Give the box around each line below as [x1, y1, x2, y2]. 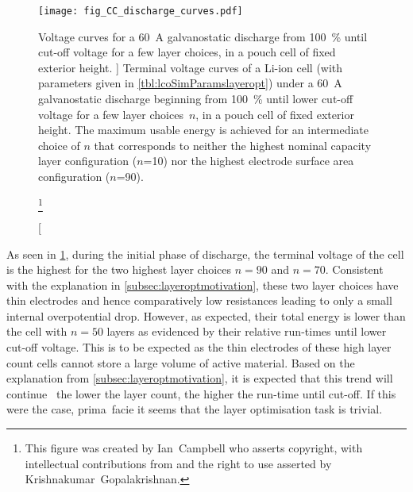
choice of [38, 136, 80, 153]
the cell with [6, 323, 68, 340]
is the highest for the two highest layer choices [6, 261, 232, 278]
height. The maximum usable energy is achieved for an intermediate [38, 121, 369, 138]
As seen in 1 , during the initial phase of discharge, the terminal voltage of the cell [6, 245, 404, 262]
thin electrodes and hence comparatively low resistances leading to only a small [6, 292, 392, 309]
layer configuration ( [38, 152, 137, 169]
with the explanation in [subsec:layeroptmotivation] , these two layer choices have [6, 276, 399, 293]
